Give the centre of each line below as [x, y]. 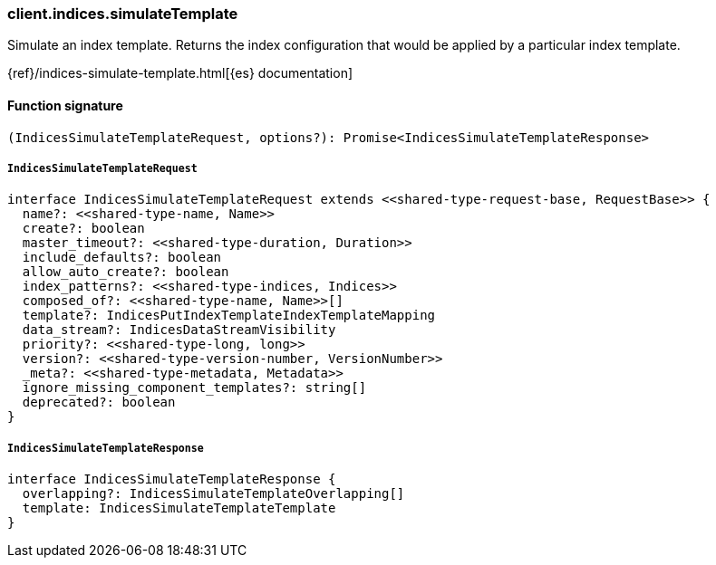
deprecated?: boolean [99, 402]
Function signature [65, 105]
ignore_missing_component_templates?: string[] [194, 388]
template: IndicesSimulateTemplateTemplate [179, 508]
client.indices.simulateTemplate [123, 14]
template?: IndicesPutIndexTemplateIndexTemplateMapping [229, 316]
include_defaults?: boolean [122, 258]
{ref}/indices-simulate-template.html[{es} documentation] [180, 73]
